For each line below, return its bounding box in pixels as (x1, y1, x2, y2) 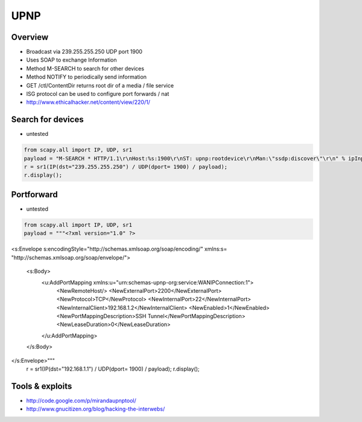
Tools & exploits (11, 381, 72, 391)
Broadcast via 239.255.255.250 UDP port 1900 (26, 48, 143, 56)
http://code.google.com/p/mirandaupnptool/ (26, 397, 137, 404)
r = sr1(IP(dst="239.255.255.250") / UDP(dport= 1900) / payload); (24, 164, 228, 170)
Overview (11, 32, 49, 42)
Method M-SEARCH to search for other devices (26, 65, 145, 72)
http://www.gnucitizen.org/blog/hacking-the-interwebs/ (26, 405, 165, 413)
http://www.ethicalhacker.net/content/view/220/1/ (26, 98, 150, 106)
